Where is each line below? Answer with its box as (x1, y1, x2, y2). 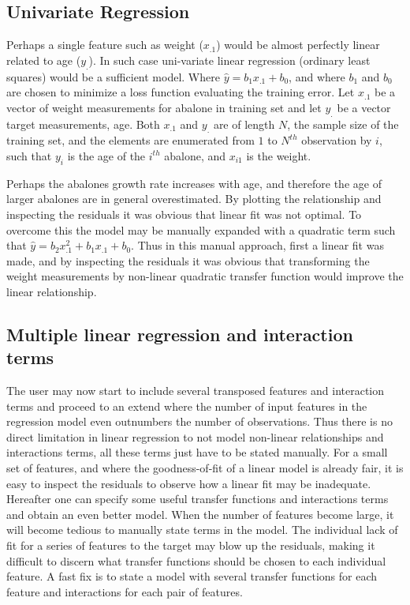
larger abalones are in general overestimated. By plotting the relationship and (6, 190, 382, 207)
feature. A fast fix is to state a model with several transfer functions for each (6, 568, 378, 584)
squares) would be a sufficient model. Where (6, 68, 220, 85)
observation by (301, 132, 372, 148)
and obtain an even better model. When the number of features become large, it (6, 505, 394, 522)
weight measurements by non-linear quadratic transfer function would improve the (6, 268, 404, 284)
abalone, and (164, 147, 226, 163)
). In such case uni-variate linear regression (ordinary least (88, 51, 371, 68)
